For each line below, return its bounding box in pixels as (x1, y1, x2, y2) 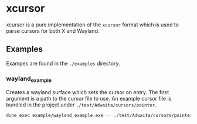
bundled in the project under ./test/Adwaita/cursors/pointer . (6, 101, 157, 108)
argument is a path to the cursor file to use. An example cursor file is (6, 95, 172, 102)
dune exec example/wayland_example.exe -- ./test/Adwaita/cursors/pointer (6, 113, 193, 119)
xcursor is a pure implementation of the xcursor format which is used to (6, 21, 179, 28)
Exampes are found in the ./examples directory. (6, 60, 120, 67)
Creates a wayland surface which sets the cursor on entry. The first (6, 89, 169, 96)
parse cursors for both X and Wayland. (6, 27, 100, 34)
